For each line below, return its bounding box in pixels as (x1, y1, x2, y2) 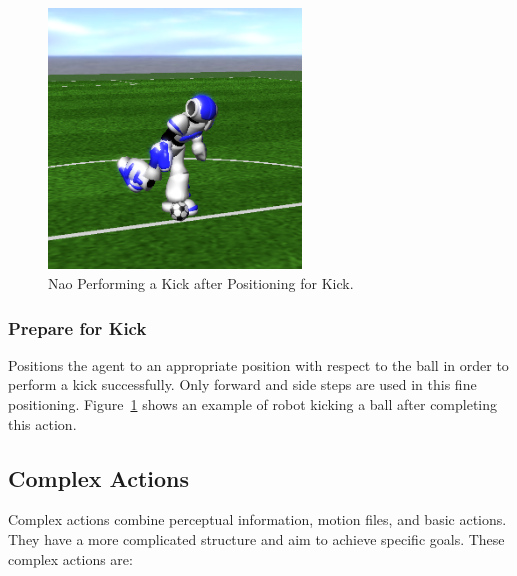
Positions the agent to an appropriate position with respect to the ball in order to (8, 354, 509, 375)
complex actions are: (8, 548, 133, 569)
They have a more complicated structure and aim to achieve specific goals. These (8, 528, 505, 549)
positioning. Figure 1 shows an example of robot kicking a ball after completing (8, 394, 498, 414)
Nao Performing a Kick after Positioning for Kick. (48, 273, 354, 293)
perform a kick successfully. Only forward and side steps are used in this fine (8, 374, 477, 395)
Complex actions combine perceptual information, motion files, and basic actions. (8, 509, 507, 530)
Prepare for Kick (8, 315, 147, 340)
